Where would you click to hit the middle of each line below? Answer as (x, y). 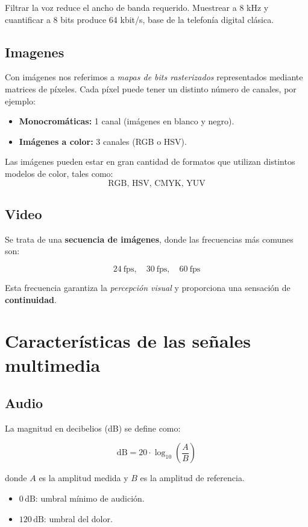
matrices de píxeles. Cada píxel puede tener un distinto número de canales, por (151, 88)
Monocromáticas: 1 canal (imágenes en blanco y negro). (127, 121)
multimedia (53, 364)
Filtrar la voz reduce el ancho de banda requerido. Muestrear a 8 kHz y (137, 7)
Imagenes (35, 52)
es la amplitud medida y (83, 478)
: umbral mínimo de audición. (90, 498)
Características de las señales (128, 341)
